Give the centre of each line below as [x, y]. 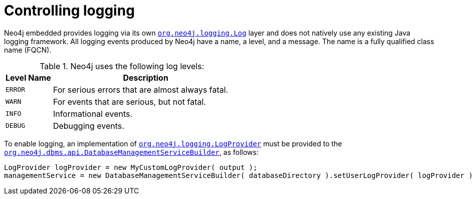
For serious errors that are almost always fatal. [141, 89]
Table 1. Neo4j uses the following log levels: [122, 66]
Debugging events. [88, 126]
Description [146, 77]
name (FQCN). [28, 50]
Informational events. [93, 114]
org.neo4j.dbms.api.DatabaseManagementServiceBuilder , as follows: [132, 152]
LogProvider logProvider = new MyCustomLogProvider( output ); [131, 167]
